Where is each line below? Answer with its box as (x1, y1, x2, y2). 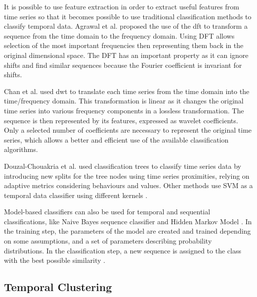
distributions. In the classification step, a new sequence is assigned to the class (4, 245, 241, 255)
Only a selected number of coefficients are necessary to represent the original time (4, 125, 252, 135)
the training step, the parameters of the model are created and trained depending (4, 226, 251, 236)
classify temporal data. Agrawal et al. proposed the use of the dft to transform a (4, 21, 248, 31)
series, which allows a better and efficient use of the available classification (4, 134, 229, 145)
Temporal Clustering (4, 279, 112, 295)
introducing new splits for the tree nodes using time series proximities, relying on (4, 170, 250, 181)
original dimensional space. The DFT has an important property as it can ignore (4, 49, 249, 60)
